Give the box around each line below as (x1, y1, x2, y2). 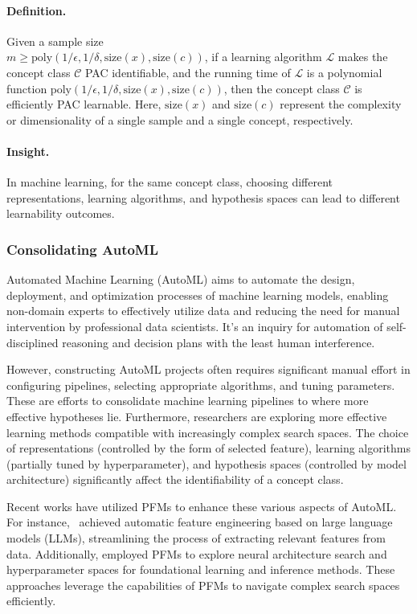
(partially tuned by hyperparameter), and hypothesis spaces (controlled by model (6, 455, 407, 472)
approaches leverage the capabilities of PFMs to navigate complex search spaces (6, 576, 400, 593)
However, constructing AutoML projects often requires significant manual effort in (6, 361, 411, 378)
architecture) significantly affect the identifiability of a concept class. (6, 471, 344, 488)
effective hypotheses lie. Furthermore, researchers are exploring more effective (6, 407, 387, 424)
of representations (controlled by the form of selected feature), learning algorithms (6, 440, 411, 456)
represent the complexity (280, 96, 402, 113)
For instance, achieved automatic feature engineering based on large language (6, 514, 393, 530)
